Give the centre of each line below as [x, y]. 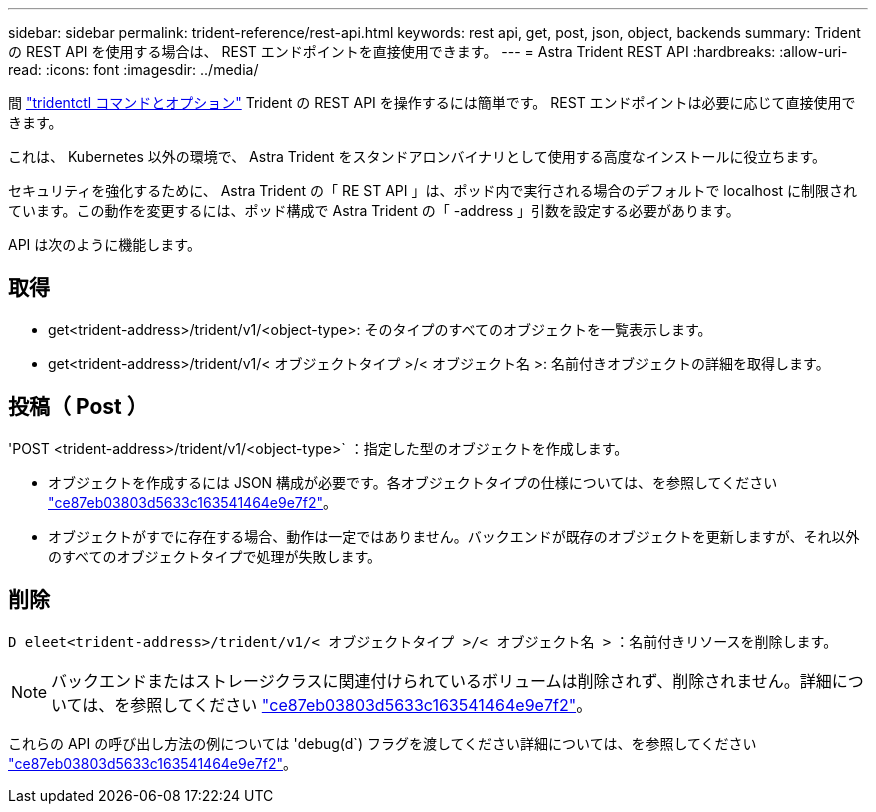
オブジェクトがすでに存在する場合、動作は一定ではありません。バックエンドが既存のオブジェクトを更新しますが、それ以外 [454, 536]
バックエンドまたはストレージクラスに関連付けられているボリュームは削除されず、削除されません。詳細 [441, 680]
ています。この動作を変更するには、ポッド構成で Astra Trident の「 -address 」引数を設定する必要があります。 [374, 210]
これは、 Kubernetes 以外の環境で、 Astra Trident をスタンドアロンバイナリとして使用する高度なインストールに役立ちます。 [417, 156]
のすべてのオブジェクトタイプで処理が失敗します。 [215, 556]
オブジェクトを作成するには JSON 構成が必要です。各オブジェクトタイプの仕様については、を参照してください [413, 482]
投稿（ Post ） [78, 407]
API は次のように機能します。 [104, 244]
